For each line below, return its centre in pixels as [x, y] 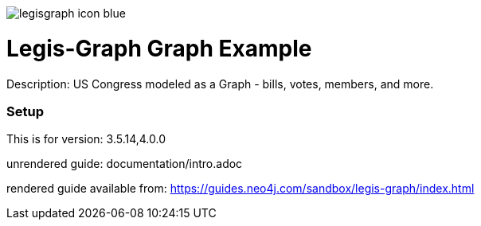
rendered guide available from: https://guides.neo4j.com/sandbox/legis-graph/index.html [240, 189]
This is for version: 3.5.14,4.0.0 [86, 139]
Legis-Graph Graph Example [159, 48]
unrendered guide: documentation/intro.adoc [125, 164]
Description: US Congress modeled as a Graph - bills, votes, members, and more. [220, 84]
